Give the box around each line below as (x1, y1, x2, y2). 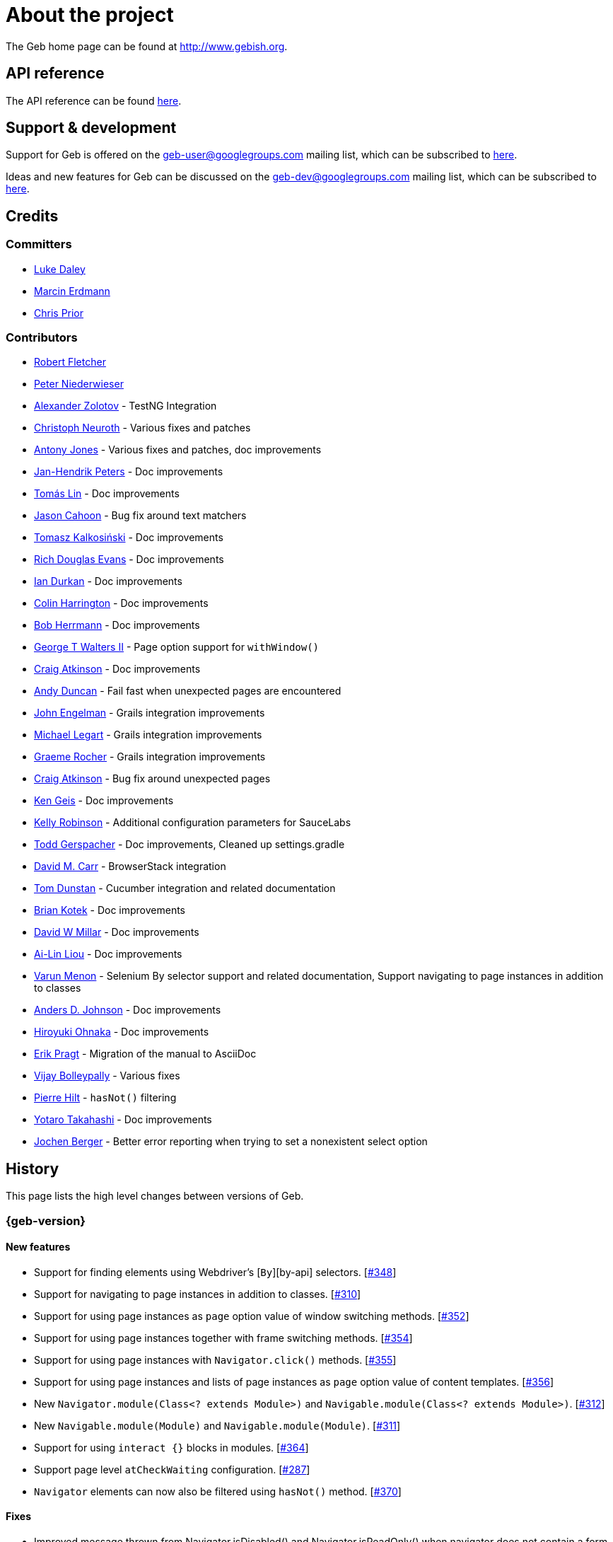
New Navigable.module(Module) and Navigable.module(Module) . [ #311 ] (34, 1419, 401, 1432)
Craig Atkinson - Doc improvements (34, 663, 201, 676)
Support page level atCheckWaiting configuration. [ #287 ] (34, 1463, 310, 1476)
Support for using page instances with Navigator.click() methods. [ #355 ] (34, 1353, 397, 1366)
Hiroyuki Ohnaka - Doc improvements (34, 1026, 209, 1038)
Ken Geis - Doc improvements (34, 794, 174, 807)
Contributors (6, 330, 78, 345)
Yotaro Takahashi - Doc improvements (34, 1113, 212, 1126)
